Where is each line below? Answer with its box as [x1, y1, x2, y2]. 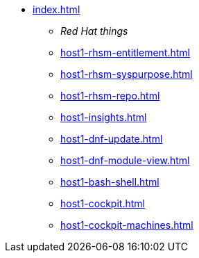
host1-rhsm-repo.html [60, 90, 160, 102]
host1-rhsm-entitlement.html [60, 47, 190, 58]
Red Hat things [60, 25, 128, 37]
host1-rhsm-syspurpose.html [60, 68, 193, 80]
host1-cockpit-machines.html [60, 219, 193, 231]
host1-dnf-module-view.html [60, 154, 190, 166]
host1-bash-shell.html [60, 176, 159, 188]
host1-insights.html [60, 111, 147, 123]
